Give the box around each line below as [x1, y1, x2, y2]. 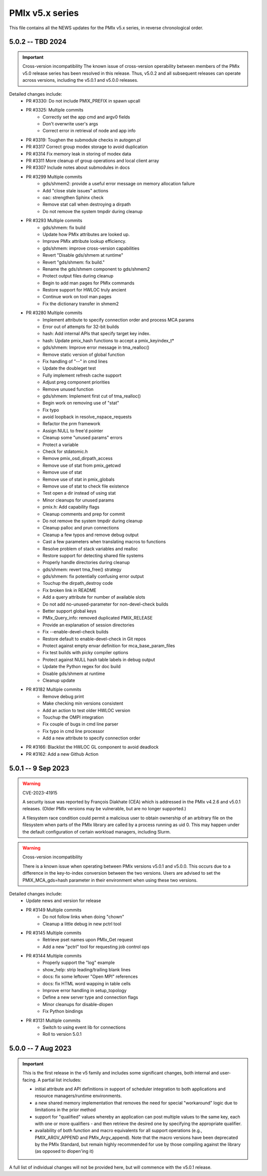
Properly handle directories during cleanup [43, 560, 130, 565]
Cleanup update [43, 677, 75, 683]
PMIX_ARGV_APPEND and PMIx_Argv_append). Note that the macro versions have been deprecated [35, 1134, 238, 1140]
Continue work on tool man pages [43, 294, 112, 300]
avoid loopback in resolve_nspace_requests [43, 414, 132, 420]
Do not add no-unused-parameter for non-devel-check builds [43, 601, 169, 607]
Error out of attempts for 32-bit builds [43, 324, 119, 330]
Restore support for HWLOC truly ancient [43, 287, 127, 293]
